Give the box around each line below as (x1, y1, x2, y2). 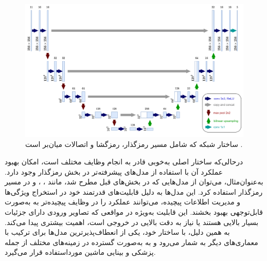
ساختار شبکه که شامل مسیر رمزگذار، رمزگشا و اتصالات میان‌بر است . (25, 139, 243, 150)
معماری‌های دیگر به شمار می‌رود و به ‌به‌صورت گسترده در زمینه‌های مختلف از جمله (5, 236, 258, 247)
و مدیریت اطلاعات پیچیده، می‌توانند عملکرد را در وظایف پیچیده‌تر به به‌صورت (5, 196, 241, 207)
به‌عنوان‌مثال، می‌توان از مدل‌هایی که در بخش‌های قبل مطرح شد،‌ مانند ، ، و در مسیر (5, 176, 263, 187)
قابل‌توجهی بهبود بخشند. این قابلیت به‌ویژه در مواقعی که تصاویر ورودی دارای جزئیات (5, 206, 263, 217)
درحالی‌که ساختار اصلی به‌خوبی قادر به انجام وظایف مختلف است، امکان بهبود (5, 156, 243, 166)
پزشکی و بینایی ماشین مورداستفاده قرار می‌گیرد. (5, 247, 156, 257)
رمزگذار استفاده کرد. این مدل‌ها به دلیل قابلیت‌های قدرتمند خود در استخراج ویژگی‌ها (5, 186, 263, 197)
